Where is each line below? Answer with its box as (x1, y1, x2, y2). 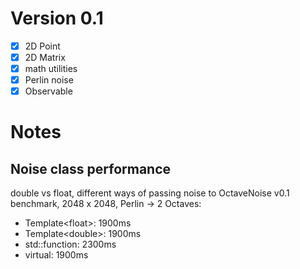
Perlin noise (24, 74, 74, 86)
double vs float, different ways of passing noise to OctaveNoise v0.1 (10, 187, 290, 199)
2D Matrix (24, 52, 66, 63)
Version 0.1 (10, 7, 104, 30)
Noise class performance (10, 160, 172, 177)
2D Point (24, 40, 61, 52)
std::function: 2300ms (24, 238, 117, 251)
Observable (24, 85, 73, 97)
